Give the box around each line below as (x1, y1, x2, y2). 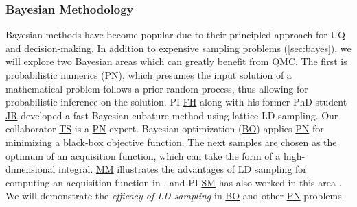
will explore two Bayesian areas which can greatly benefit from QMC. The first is (5, 54, 347, 69)
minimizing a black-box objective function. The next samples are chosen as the (5, 134, 337, 149)
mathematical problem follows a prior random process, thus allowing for (5, 81, 308, 95)
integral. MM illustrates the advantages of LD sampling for (58, 162, 307, 176)
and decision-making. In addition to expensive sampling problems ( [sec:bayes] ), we (5, 40, 352, 55)
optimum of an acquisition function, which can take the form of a (5, 148, 281, 162)
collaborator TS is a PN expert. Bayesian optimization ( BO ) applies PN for (5, 121, 324, 136)
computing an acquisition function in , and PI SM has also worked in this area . (5, 175, 342, 189)
